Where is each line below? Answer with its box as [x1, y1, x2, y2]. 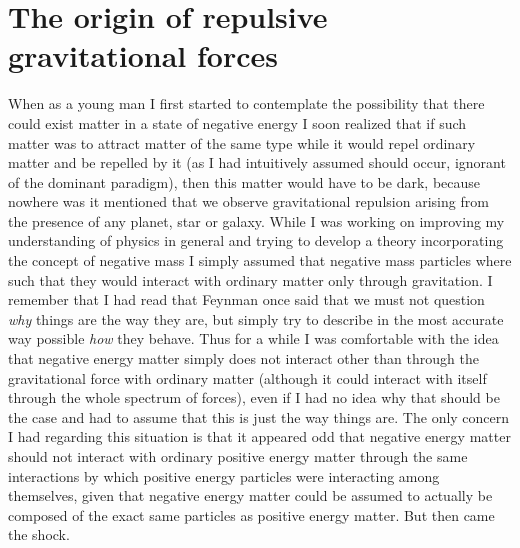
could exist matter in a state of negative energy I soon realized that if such [8, 112, 467, 133]
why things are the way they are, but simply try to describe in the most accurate [8, 308, 504, 329]
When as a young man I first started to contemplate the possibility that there [8, 93, 485, 114]
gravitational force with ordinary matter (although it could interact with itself [8, 367, 487, 388]
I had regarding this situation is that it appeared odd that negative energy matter [8, 426, 511, 447]
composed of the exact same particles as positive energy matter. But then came [8, 504, 495, 525]
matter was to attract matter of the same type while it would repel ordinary [8, 132, 476, 153]
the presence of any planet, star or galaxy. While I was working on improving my [8, 210, 505, 231]
